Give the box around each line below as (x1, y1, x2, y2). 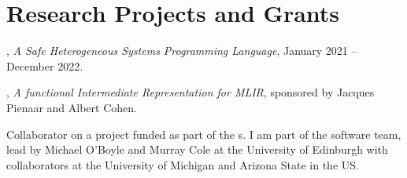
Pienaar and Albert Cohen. (6, 99, 137, 115)
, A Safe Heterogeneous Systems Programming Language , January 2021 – (6, 42, 357, 59)
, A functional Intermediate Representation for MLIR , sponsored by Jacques (6, 84, 375, 100)
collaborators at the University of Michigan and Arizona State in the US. (6, 156, 359, 173)
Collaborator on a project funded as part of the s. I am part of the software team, (6, 125, 401, 142)
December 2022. (6, 57, 83, 74)
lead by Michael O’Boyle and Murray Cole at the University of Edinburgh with (6, 141, 388, 158)
